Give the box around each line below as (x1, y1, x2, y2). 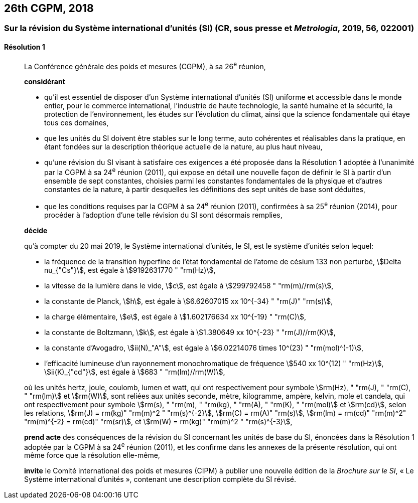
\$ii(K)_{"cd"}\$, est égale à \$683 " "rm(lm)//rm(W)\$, (44, 367, 225, 376)
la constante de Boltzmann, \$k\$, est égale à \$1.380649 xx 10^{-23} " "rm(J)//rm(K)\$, (44, 327, 336, 337)
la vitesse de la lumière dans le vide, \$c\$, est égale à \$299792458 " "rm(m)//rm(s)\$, (44, 281, 334, 290)
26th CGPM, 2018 (4, 2, 94, 15)
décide (24, 226, 48, 235)
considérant (24, 77, 65, 86)
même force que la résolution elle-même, (24, 451, 160, 460)
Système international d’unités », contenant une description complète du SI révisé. (24, 475, 297, 484)
